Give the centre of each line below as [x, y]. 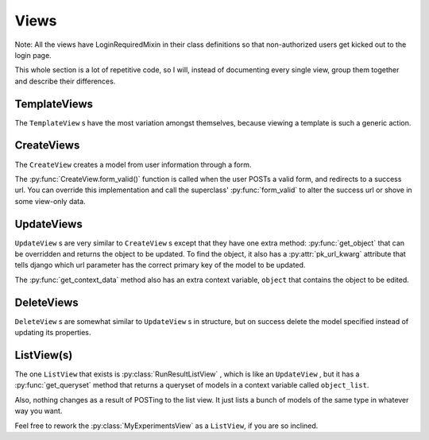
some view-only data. [50, 201]
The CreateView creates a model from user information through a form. [133, 164]
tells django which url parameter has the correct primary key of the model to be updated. [160, 265]
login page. [33, 55]
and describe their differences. [65, 81]
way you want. [39, 411]
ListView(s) [44, 355]
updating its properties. [53, 333]
